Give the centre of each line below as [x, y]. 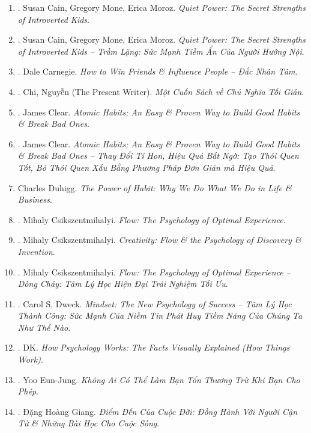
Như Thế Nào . [44, 327]
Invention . [36, 251]
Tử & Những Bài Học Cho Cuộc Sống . [89, 423]
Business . [35, 199]
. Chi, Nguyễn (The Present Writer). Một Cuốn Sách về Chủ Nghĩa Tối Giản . [161, 91]
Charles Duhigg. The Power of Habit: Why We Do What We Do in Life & [155, 187]
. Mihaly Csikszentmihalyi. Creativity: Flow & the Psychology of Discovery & [159, 240]
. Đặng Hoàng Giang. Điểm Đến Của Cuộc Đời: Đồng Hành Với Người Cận [158, 411]
